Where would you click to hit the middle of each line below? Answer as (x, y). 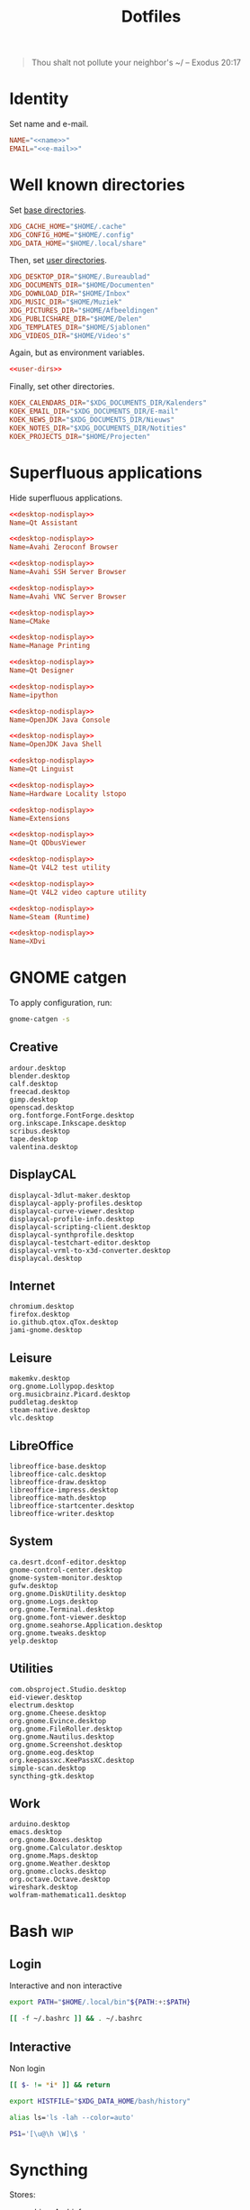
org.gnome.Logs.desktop (54, 1602)
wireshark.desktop (44, 1887)
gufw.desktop (34, 1585)
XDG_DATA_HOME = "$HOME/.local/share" (78, 243)
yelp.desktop (34, 1641)
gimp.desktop (34, 1100)
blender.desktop (40, 1076)
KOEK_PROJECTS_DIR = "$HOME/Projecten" (80, 436)
